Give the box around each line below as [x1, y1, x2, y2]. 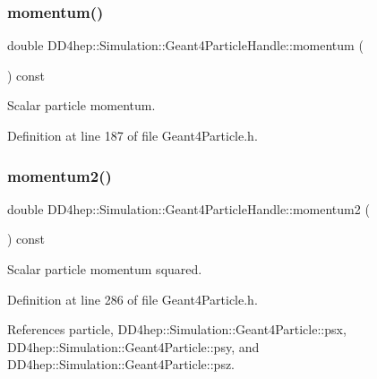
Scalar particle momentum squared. [7, 260, 202, 278]
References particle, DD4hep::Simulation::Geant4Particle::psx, [7, 320, 347, 339]
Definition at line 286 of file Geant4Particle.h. [7, 289, 258, 308]
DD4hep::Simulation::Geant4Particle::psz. [7, 355, 236, 374]
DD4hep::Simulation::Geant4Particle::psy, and [7, 337, 260, 356]
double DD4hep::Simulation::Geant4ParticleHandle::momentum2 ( [7, 199, 370, 218]
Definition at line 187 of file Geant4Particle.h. [7, 126, 258, 144]
